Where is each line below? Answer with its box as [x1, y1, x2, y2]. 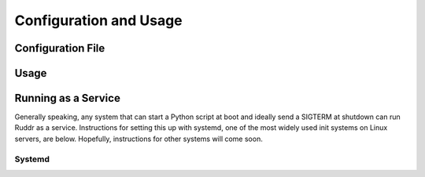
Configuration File [14, 42, 105, 55]
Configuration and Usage [14, 12, 183, 29]
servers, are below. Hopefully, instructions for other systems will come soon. [14, 134, 263, 143]
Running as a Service [14, 92, 121, 105]
